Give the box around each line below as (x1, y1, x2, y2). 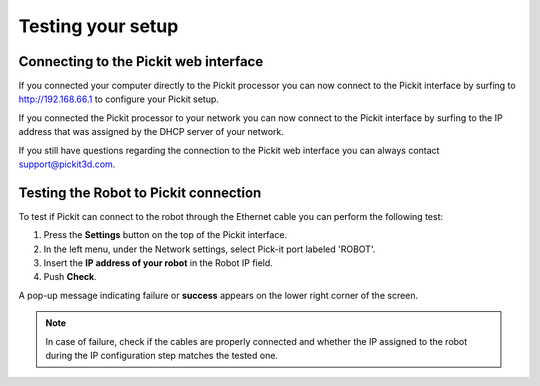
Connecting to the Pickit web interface (18, 53, 264, 70)
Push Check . (43, 271, 97, 283)
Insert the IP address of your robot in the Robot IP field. (43, 257, 274, 269)
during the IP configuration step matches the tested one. (45, 350, 279, 362)
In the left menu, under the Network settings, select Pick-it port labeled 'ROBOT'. (43, 243, 376, 255)
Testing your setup (18, 15, 179, 37)
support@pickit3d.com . (18, 158, 116, 170)
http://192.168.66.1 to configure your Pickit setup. (18, 93, 220, 105)
